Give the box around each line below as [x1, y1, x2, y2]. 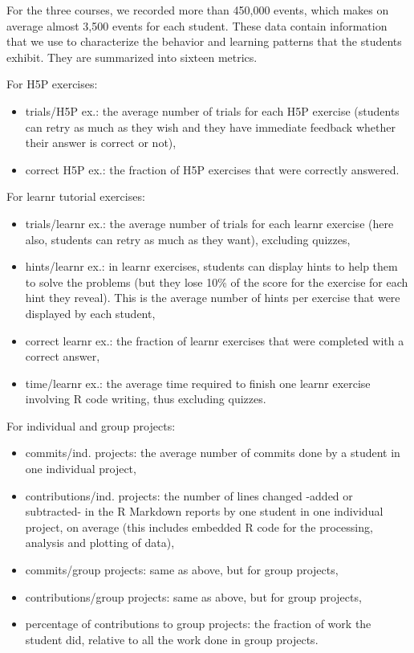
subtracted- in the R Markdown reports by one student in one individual [25, 503, 384, 520]
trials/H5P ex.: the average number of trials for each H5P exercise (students [25, 102, 400, 119]
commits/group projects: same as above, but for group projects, [25, 561, 339, 578]
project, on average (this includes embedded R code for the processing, [25, 518, 373, 535]
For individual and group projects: [6, 417, 176, 434]
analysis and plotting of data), [25, 534, 175, 551]
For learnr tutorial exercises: [6, 188, 145, 205]
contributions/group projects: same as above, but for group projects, [25, 588, 362, 605]
